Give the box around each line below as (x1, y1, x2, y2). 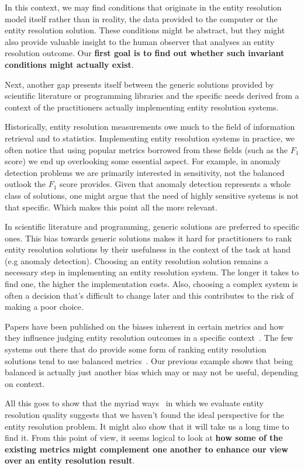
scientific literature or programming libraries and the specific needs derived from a (5, 89, 299, 102)
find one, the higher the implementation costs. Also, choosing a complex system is (5, 278, 298, 290)
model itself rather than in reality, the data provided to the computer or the (5, 12, 278, 25)
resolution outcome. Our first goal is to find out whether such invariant (5, 47, 285, 59)
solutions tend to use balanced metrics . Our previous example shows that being (5, 354, 293, 367)
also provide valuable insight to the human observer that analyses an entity (5, 35, 275, 47)
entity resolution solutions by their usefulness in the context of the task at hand (5, 243, 291, 255)
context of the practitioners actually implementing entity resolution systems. (5, 101, 279, 113)
